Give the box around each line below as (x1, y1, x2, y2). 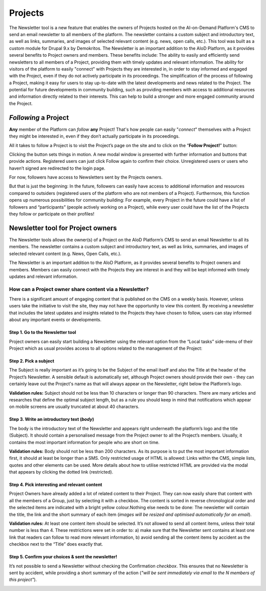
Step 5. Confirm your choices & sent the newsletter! (9, 554, 118, 560)
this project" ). (9, 577, 37, 583)
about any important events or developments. (9, 317, 102, 323)
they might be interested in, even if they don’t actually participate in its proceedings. (9, 133, 180, 139)
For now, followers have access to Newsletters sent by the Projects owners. (9, 174, 163, 180)
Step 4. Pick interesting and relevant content (9, 481, 102, 488)
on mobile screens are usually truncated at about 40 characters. (9, 404, 140, 409)
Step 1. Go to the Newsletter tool (9, 330, 76, 335)
